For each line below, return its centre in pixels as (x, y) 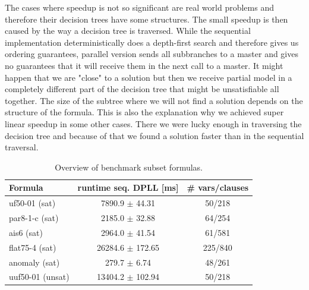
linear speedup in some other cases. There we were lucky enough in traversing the (153, 123)
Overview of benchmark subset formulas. (129, 167)
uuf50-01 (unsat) (39, 277)
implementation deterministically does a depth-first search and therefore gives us (152, 42)
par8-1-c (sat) (34, 218)
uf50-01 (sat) (32, 203)
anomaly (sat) (34, 262)
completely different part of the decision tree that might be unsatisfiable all (142, 89)
